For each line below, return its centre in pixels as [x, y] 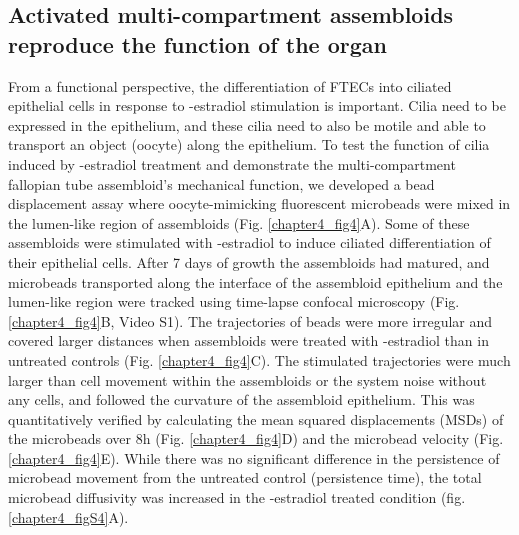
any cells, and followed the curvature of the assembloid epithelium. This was [241, 399]
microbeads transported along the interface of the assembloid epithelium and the [255, 281]
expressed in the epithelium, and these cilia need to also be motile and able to [247, 124]
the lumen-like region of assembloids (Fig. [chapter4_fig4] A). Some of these [239, 222]
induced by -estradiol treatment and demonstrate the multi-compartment [232, 163]
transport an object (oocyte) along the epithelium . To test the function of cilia [249, 144]
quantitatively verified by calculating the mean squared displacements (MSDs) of [256, 418]
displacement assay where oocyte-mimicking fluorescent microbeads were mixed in [259, 203]
